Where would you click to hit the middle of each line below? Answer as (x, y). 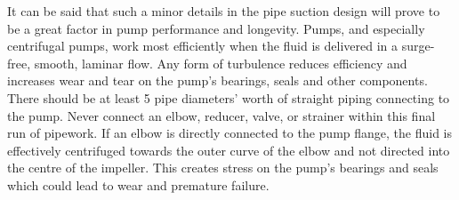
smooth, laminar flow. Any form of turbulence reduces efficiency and (221, 63)
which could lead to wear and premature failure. (138, 184)
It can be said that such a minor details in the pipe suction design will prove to (224, 11)
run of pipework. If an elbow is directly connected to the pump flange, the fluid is (230, 133)
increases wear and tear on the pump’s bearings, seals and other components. (217, 80)
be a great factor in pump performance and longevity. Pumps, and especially (216, 28)
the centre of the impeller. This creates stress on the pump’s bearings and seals (223, 168)
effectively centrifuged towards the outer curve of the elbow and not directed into (229, 150)
